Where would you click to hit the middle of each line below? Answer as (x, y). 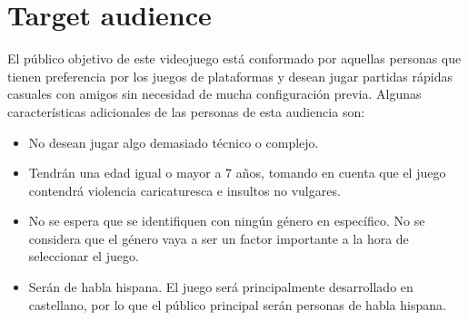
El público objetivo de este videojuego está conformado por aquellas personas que (234, 58)
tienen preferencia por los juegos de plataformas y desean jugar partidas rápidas (230, 76)
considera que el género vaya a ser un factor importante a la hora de (219, 238)
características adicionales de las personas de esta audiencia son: (186, 111)
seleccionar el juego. (84, 256)
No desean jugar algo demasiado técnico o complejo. (174, 142)
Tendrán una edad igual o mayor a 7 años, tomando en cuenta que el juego (237, 173)
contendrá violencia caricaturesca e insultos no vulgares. (184, 190)
